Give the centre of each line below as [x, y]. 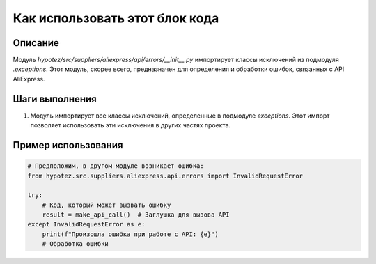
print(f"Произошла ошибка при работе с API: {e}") [130, 234]
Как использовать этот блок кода [116, 18]
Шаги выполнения [55, 99]
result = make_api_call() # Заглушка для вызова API [136, 215]
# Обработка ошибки [76, 244]
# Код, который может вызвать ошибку [107, 205]
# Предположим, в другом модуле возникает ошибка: [116, 166]
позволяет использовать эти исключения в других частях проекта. [131, 125]
